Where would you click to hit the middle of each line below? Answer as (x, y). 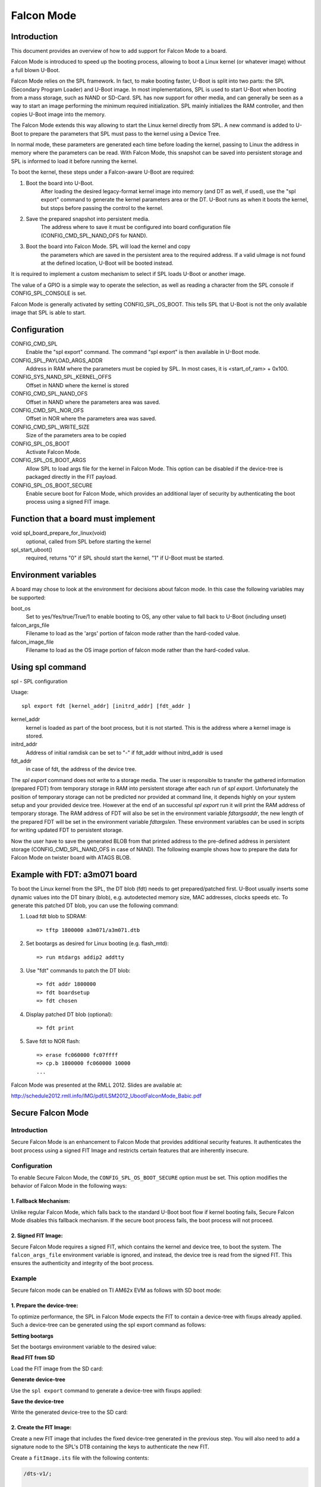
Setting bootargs (32, 1336)
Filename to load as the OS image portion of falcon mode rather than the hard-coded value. (138, 650)
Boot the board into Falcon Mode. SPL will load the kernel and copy (108, 246)
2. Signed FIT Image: (37, 1236)
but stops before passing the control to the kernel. (102, 208)
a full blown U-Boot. (36, 70)
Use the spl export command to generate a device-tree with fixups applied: (106, 1390)
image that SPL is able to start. (48, 313)
